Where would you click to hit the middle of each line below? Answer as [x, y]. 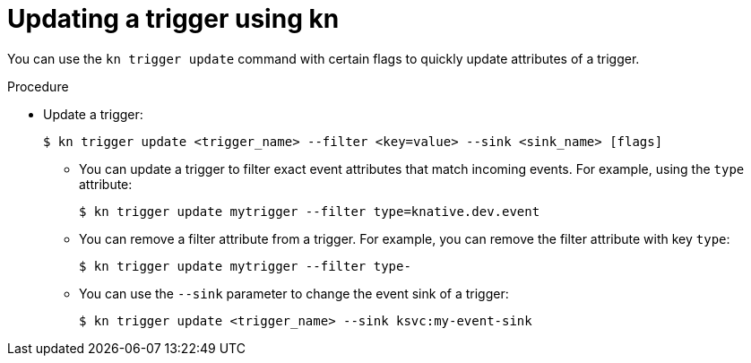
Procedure [38, 86]
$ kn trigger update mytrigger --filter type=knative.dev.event [310, 211]
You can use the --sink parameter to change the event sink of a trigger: [294, 293]
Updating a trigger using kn [173, 19]
